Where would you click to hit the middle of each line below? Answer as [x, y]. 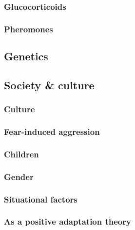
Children [21, 154]
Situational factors [41, 199]
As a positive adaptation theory [67, 221]
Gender [19, 176]
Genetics [26, 56]
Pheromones [29, 29]
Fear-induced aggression [52, 132]
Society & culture [49, 85]
